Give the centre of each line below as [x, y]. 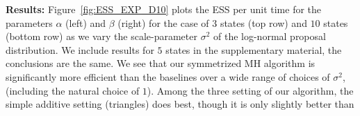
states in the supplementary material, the [254, 49]
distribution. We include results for [80, 49]
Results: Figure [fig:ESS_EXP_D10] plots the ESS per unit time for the [164, 9]
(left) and [86, 22]
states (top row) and [263, 22]
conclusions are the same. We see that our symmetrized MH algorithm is [161, 63]
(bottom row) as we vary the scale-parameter [101, 36]
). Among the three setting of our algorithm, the [250, 90]
